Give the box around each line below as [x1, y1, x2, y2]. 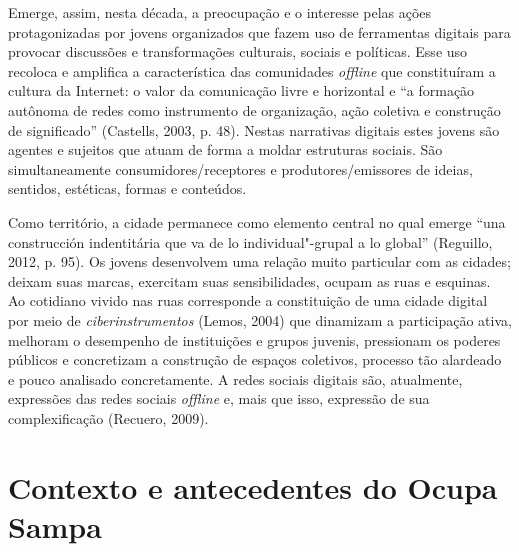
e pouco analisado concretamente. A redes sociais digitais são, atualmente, [8, 368, 463, 389]
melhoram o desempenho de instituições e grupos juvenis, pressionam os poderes [8, 329, 501, 350]
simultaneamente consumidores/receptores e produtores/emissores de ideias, [8, 158, 473, 179]
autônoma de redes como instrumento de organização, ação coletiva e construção [8, 99, 501, 120]
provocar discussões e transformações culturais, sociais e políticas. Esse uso [8, 41, 468, 62]
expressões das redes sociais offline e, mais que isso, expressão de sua [8, 388, 430, 409]
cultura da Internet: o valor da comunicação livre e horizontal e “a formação [8, 80, 475, 101]
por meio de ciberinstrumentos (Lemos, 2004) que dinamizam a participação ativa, [8, 309, 512, 330]
